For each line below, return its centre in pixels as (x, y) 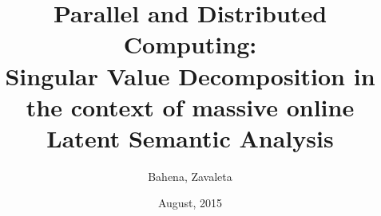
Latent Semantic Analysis (190, 137)
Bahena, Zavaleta (190, 176)
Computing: (190, 44)
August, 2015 (190, 203)
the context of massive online (190, 106)
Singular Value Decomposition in (190, 75)
